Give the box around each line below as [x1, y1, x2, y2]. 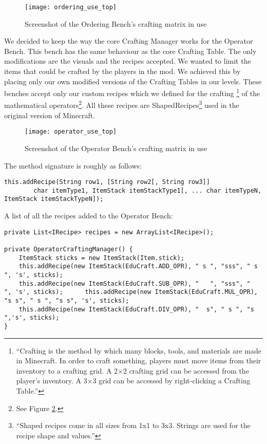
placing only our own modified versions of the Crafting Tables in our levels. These [4, 76, 262, 86]
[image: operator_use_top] [25, 128, 117, 136]
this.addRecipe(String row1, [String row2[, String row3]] [4, 178, 210, 186]
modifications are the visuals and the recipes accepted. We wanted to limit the [4, 55, 251, 66]
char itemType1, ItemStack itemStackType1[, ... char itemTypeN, [33, 187, 262, 194]
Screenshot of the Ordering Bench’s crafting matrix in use [25, 18, 207, 29]
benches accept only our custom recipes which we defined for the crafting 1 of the [4, 86, 260, 98]
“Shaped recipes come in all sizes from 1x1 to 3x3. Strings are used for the [16, 420, 251, 431]
